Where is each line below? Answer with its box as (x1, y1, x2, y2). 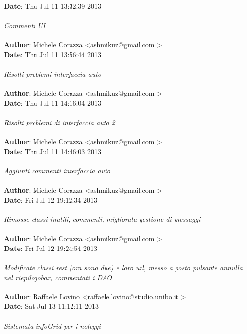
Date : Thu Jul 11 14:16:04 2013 (4, 97, 101, 108)
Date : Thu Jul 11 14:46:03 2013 (4, 146, 101, 156)
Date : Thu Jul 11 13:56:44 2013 (4, 49, 101, 59)
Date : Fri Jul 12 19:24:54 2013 (4, 243, 98, 253)
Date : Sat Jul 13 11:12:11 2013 (4, 301, 99, 311)
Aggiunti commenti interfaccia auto (4, 166, 110, 176)
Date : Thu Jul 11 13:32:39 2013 (4, 1, 101, 11)
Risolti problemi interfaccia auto (4, 69, 102, 79)
